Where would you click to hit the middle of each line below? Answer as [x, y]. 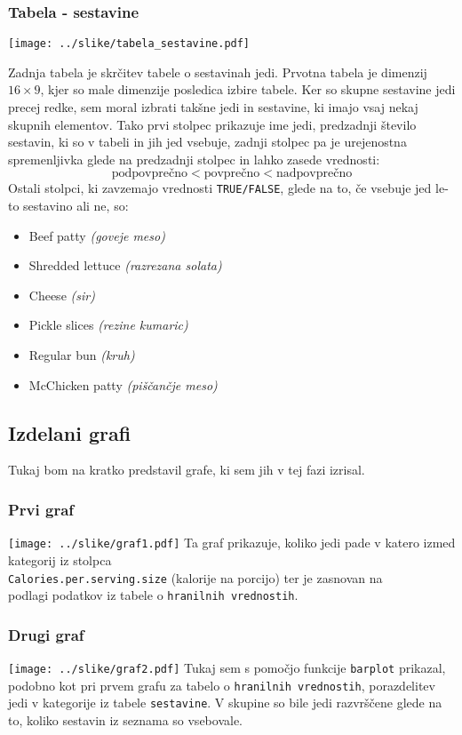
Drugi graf [46, 634]
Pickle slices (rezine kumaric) [108, 325]
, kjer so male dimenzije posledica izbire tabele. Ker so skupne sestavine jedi [248, 89]
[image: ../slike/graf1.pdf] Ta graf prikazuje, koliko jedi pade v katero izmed [232, 543]
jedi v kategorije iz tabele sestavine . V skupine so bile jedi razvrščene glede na [225, 703]
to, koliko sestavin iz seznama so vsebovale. [125, 720]
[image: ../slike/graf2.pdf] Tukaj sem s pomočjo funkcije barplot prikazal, [227, 668]
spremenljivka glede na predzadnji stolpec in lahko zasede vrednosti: [194, 159]
